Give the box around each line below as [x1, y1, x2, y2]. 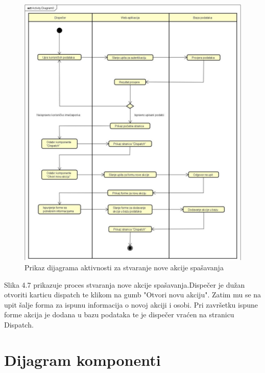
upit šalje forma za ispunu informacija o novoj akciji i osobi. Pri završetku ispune [4, 299, 258, 310]
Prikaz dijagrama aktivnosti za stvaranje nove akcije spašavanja [25, 262, 224, 272]
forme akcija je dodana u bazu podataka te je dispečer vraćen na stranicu [4, 309, 234, 320]
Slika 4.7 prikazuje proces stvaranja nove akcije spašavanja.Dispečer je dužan [4, 279, 245, 290]
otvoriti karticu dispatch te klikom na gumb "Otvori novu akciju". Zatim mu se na [4, 289, 261, 300]
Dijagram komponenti [4, 349, 161, 370]
